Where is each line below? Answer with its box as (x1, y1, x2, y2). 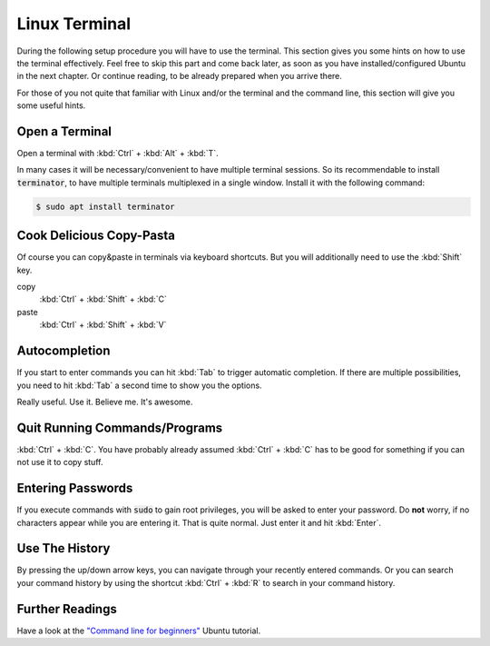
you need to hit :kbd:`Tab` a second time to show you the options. (16, 380, 262, 391)
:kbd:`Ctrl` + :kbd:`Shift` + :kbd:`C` (39, 293, 167, 304)
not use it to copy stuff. (16, 457, 103, 468)
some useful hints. (16, 100, 86, 111)
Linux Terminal (16, 14, 132, 34)
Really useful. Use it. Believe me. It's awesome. (16, 396, 193, 407)
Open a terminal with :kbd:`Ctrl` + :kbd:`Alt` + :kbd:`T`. (16, 148, 219, 159)
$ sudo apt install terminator (35, 201, 176, 212)
